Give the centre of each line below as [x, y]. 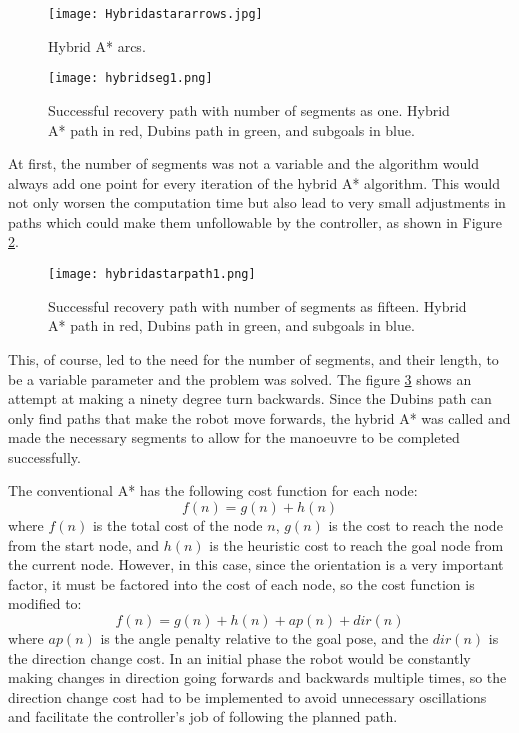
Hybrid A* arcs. [97, 45]
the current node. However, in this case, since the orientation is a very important [256, 564]
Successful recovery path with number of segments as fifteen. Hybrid [257, 305]
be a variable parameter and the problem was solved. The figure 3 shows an [240, 378]
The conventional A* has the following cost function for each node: [213, 490]
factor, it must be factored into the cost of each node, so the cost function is [241, 583]
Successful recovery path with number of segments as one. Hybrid [249, 109]
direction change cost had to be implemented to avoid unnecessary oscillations [247, 696]
